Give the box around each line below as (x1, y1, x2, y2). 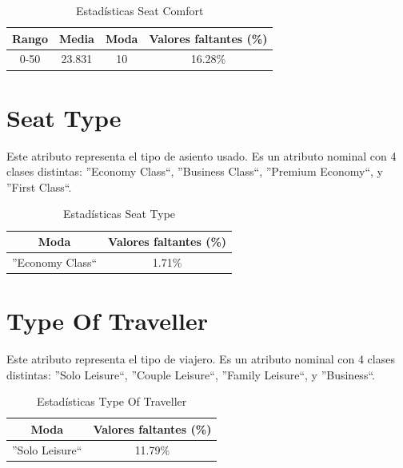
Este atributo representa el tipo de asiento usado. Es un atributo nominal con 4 (6, 147, 397, 164)
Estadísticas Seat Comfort (75, 2, 204, 18)
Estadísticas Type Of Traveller (37, 393, 187, 410)
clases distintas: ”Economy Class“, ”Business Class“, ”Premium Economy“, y (6, 163, 383, 180)
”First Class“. (6, 178, 72, 195)
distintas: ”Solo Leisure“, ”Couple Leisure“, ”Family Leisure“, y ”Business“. (6, 366, 375, 383)
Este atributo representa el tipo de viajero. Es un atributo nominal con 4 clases (6, 351, 395, 367)
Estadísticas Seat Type (63, 205, 176, 222)
